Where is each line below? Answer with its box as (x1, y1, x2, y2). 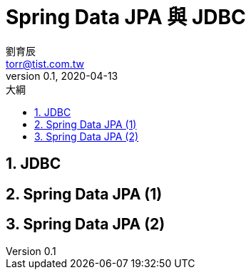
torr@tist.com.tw (6, 57, 85, 70)
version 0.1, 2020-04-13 (6, 69, 118, 82)
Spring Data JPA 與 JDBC (6, 5, 246, 29)
